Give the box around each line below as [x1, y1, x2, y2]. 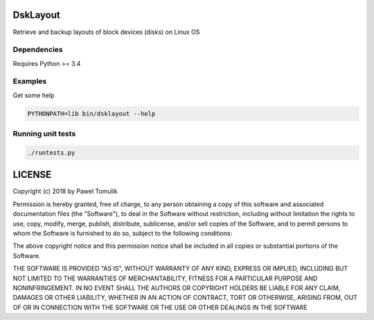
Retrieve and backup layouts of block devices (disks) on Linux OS [12, 28, 200, 36]
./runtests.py [27, 149, 75, 156]
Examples [12, 76, 47, 86]
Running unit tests [12, 129, 76, 139]
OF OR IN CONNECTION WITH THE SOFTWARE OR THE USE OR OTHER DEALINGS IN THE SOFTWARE [12, 303, 308, 312]
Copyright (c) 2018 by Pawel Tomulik [12, 187, 118, 196]
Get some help [12, 91, 55, 99]
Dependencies [12, 45, 64, 55]
